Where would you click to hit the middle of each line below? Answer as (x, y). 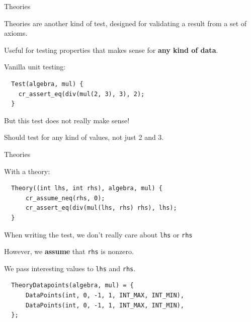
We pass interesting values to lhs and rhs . (70, 268)
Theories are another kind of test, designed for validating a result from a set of (125, 23)
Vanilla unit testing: (35, 67)
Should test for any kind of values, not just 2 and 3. (84, 137)
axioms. (16, 33)
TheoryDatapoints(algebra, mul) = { (72, 286)
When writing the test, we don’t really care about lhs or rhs (98, 234)
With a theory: (27, 171)
